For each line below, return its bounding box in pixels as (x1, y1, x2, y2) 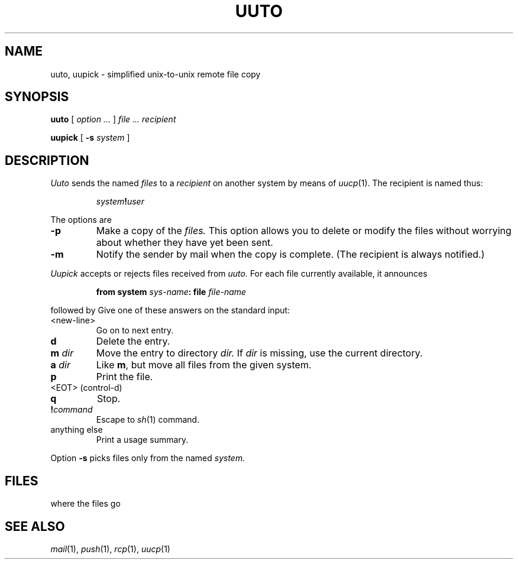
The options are (50, 215, 112, 225)
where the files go (50, 498, 121, 509)
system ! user (96, 196, 144, 207)
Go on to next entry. (96, 325, 174, 336)
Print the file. (96, 371, 153, 383)
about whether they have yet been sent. (96, 236, 273, 249)
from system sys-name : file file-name (96, 287, 247, 297)
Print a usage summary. (96, 435, 189, 445)
